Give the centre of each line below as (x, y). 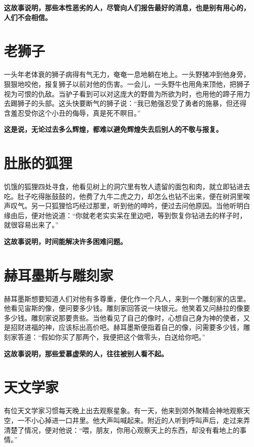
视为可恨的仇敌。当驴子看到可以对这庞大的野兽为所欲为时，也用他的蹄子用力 (127, 93)
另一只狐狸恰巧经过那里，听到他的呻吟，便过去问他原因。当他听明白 (140, 206)
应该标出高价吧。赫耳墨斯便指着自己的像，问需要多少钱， (151, 327)
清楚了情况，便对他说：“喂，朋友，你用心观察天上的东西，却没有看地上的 (122, 430)
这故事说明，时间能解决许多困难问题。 (65, 241)
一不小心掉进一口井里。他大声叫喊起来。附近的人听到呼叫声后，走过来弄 (134, 420)
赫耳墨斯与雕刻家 (59, 275)
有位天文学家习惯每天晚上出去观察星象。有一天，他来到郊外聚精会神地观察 (124, 410)
